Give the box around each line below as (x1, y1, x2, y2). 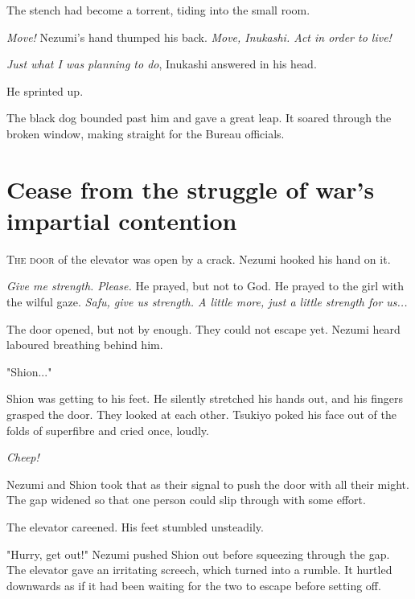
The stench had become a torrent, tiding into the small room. (6, 2, 310, 18)
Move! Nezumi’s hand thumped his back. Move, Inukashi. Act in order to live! (6, 28, 392, 45)
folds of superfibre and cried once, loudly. (6, 421, 209, 438)
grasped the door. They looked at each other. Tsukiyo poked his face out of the (6, 406, 397, 423)
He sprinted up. (6, 82, 84, 99)
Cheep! (6, 449, 39, 466)
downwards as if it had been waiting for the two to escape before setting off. (6, 576, 381, 593)
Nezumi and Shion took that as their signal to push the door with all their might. (6, 475, 409, 492)
